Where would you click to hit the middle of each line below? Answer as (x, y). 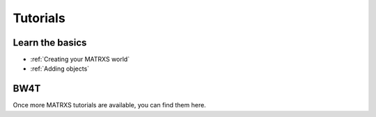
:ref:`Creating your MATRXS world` (80, 60)
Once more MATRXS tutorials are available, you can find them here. (110, 105)
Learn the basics (50, 43)
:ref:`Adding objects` (60, 69)
